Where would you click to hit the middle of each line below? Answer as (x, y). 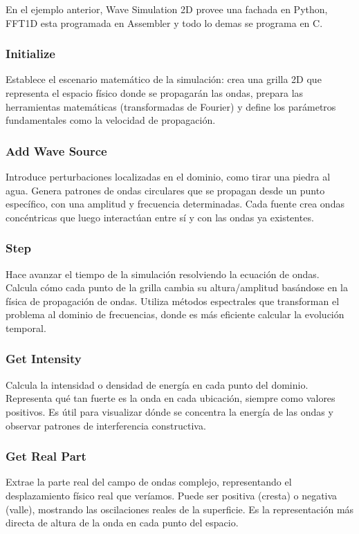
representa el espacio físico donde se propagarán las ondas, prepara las (155, 93)
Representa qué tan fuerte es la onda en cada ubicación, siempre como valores (171, 398)
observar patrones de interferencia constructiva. (106, 425)
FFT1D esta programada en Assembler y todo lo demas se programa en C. (164, 22)
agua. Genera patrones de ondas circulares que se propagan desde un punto (165, 190)
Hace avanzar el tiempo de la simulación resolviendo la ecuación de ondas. (163, 274)
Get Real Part (46, 456)
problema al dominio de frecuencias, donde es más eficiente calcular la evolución (175, 314)
